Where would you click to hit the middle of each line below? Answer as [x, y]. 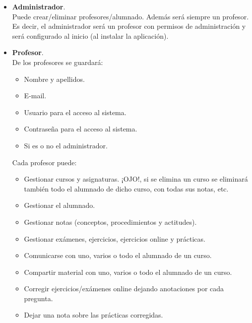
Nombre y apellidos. [54, 79]
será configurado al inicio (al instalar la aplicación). [90, 35]
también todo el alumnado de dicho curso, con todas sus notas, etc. [126, 188]
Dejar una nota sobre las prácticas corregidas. [94, 315]
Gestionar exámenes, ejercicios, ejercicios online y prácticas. [115, 238]
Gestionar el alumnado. [60, 205]
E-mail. [35, 96]
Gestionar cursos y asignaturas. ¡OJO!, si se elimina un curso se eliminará [136, 179]
